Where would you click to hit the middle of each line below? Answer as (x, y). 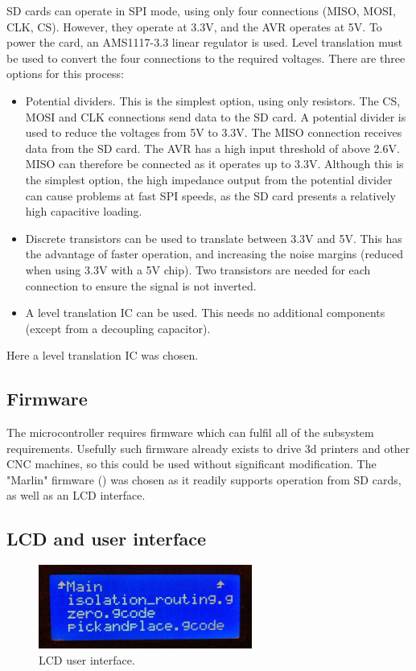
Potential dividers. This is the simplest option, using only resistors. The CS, (213, 100)
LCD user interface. (87, 659)
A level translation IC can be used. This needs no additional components (205, 313)
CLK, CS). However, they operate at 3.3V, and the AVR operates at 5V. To (194, 26)
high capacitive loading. (84, 211)
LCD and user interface (106, 539)
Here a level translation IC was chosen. (103, 355)
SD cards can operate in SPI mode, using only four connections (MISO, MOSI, (201, 10)
